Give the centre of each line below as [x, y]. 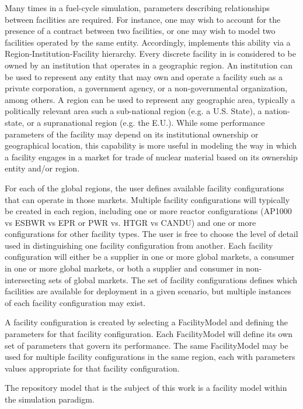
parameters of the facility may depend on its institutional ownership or [132, 134]
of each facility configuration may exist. [75, 302]
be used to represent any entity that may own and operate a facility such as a [144, 76]
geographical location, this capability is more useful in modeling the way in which [151, 145]
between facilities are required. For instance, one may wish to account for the [143, 19]
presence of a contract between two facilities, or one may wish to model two [140, 31]
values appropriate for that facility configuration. [92, 368]
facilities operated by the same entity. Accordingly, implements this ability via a [148, 42]
